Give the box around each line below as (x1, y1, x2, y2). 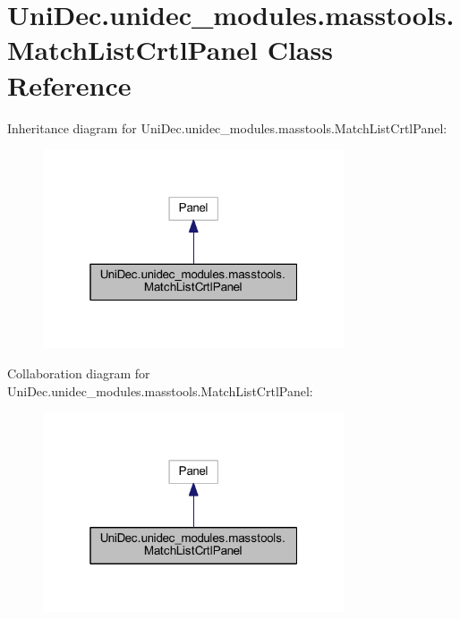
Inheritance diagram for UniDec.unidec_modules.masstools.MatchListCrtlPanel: (7, 118, 447, 137)
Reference (7, 66, 132, 103)
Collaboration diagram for (7, 364, 150, 383)
